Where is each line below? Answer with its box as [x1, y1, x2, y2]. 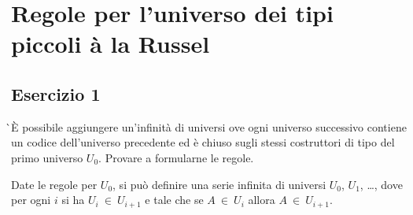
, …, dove [360, 176, 403, 192]
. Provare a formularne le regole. [98, 149, 254, 165]
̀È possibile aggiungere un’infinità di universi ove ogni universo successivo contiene [11, 118, 407, 135]
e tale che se [145, 191, 204, 208]
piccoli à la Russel [11, 28, 210, 60]
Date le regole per [11, 176, 98, 192]
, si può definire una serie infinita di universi [112, 176, 326, 192]
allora [248, 191, 275, 208]
